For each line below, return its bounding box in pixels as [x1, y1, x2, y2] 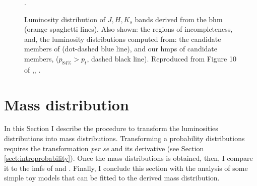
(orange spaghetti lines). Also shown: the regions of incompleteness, [24, 24, 233, 34]
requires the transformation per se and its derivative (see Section [4, 143, 204, 153]
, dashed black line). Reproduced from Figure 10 [87, 53, 236, 64]
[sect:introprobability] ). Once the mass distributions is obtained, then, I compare [4, 153, 253, 163]
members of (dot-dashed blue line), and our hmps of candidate [24, 43, 218, 54]
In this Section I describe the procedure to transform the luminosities [4, 123, 218, 134]
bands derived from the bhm [135, 14, 223, 24]
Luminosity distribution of [24, 14, 106, 24]
